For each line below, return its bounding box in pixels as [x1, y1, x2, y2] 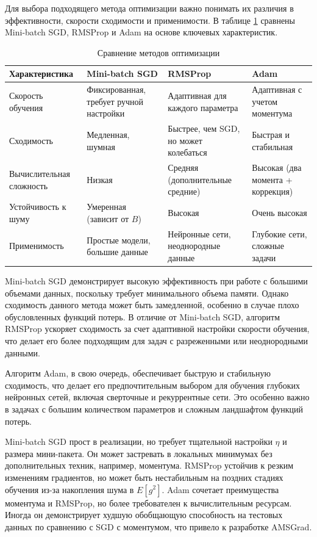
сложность [9, 179, 48, 192]
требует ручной [87, 95, 144, 107]
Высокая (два [252, 161, 302, 174]
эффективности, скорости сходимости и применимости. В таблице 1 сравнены [5, 13, 296, 26]
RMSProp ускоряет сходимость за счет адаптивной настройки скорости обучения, [5, 322, 310, 335]
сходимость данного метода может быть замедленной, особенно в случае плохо [5, 298, 299, 311]
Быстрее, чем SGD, [168, 122, 240, 135]
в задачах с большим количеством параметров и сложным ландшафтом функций [5, 402, 303, 415]
